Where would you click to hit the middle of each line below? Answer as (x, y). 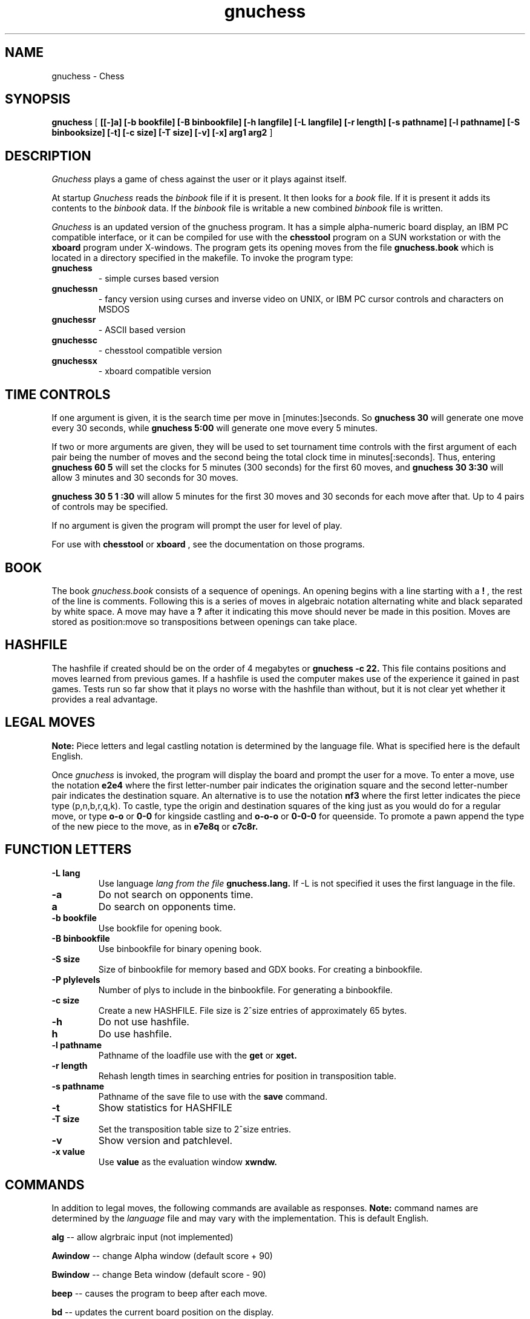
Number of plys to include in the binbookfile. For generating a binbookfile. (245, 990)
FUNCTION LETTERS (68, 850)
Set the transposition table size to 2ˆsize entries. (195, 1129)
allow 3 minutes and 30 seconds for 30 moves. (145, 478)
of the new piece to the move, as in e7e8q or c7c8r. (155, 826)
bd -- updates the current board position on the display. (163, 1312)
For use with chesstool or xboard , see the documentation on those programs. (208, 544)
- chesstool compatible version (160, 351)
